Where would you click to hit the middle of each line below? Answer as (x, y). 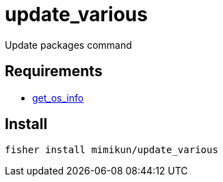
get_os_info (58, 98)
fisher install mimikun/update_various (112, 150)
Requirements (54, 71)
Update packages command (68, 45)
